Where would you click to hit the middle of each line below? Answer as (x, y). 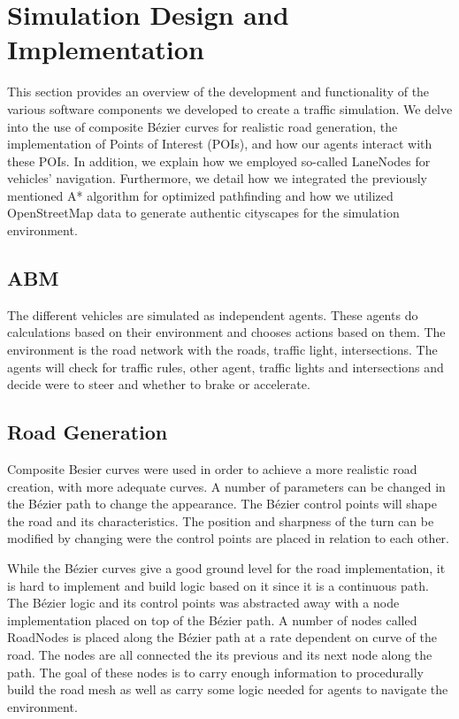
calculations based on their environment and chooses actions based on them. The (226, 332)
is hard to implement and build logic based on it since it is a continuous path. (218, 585)
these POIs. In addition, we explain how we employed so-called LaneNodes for (219, 161)
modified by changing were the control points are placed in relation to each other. (228, 538)
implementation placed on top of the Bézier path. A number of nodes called (212, 620)
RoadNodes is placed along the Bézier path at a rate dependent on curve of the (222, 637)
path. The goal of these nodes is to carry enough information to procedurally (216, 672)
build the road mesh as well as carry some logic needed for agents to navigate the (228, 689)
